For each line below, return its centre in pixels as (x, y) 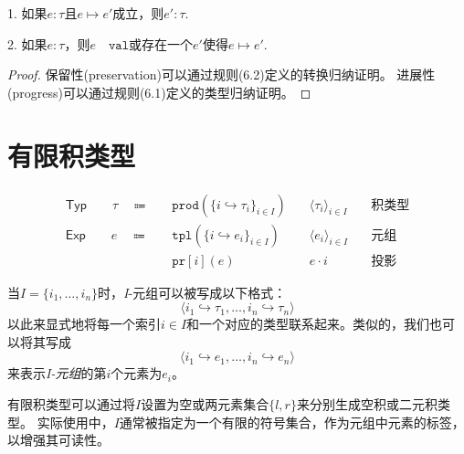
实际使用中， (75, 422)
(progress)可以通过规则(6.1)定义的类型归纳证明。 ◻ (159, 92)
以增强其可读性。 (58, 440)
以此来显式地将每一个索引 (84, 324)
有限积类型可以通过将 (71, 403)
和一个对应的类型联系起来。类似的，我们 (308, 324)
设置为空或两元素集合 (205, 403)
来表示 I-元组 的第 (57, 373)
